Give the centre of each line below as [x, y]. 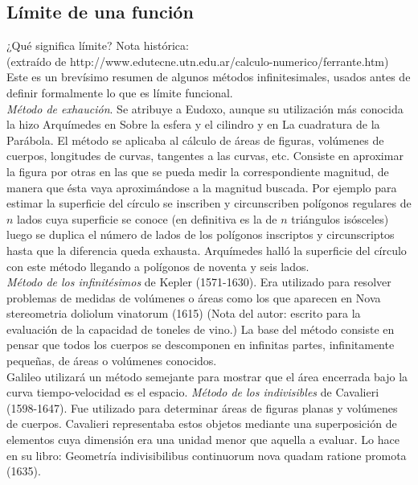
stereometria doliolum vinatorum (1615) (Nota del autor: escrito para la [184, 313]
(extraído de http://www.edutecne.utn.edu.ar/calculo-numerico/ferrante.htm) [198, 61]
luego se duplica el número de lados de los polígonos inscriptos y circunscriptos [201, 234]
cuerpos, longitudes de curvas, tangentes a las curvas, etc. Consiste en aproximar [205, 156]
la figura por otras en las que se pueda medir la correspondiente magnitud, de [198, 171]
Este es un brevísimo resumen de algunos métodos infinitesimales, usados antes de [209, 77]
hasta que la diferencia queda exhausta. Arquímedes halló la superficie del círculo [207, 250]
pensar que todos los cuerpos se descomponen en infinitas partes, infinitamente [201, 345]
